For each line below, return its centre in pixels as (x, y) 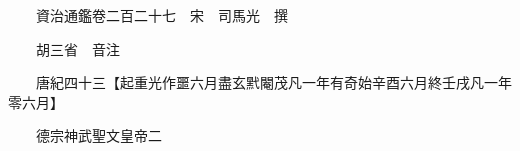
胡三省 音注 (77, 48)
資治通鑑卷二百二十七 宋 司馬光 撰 (161, 15)
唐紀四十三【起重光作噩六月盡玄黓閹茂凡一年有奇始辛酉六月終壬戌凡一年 (273, 82)
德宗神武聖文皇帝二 (98, 135)
